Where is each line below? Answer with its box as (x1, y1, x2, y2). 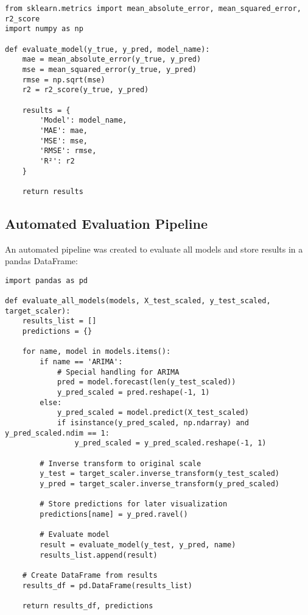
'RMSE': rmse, (40, 146, 97, 156)
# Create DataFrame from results (22, 570, 158, 580)
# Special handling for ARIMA (57, 367, 180, 376)
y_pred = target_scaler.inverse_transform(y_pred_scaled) (40, 479, 280, 488)
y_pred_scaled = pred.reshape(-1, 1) (57, 388, 210, 397)
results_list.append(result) (40, 550, 158, 559)
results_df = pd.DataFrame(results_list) (22, 581, 192, 590)
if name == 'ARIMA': (40, 358, 123, 367)
